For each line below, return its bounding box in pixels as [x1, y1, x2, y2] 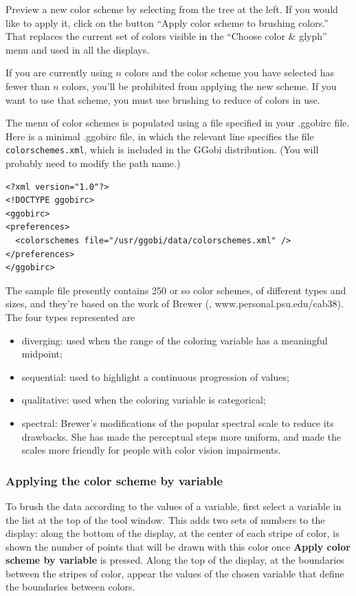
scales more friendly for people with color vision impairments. [21, 443, 281, 457]
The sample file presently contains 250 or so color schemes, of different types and [5, 283, 346, 297]
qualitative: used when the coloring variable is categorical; [21, 393, 266, 407]
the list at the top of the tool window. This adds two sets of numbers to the [5, 512, 325, 527]
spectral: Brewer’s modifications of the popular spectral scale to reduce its [21, 415, 334, 430]
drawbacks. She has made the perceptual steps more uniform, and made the [21, 429, 342, 443]
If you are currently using [5, 65, 113, 80]
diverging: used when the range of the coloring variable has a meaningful [21, 333, 328, 347]
